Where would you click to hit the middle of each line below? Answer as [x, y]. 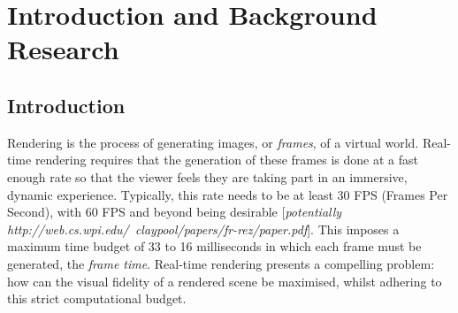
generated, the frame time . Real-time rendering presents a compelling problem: [221, 263]
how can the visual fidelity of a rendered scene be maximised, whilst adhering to [225, 281]
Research [63, 49]
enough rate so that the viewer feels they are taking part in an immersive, [207, 176]
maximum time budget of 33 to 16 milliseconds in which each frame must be [214, 246]
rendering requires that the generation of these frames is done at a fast [226, 160]
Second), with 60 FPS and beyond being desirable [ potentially [175, 212]
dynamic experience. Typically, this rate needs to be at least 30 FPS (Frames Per [228, 194]
